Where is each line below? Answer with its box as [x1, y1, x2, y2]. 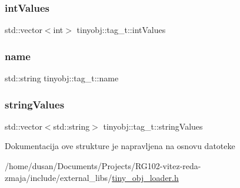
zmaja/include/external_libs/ [5, 171, 112, 183]
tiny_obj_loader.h [112, 171, 179, 183]
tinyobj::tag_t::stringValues [103, 120, 203, 132]
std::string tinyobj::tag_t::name [5, 72, 119, 84]
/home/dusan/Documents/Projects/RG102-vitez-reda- [5, 160, 201, 172]
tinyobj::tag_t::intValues [76, 24, 166, 36]
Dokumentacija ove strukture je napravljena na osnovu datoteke [5, 140, 235, 152]
